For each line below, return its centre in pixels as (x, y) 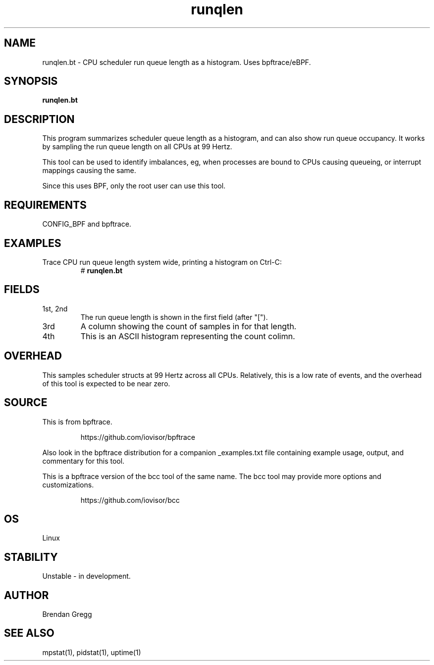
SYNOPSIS (31, 81)
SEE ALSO (29, 633)
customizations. (68, 484)
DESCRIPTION (39, 119)
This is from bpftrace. (77, 422)
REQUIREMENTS (45, 205)
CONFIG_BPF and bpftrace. (87, 224)
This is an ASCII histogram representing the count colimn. (188, 336)
